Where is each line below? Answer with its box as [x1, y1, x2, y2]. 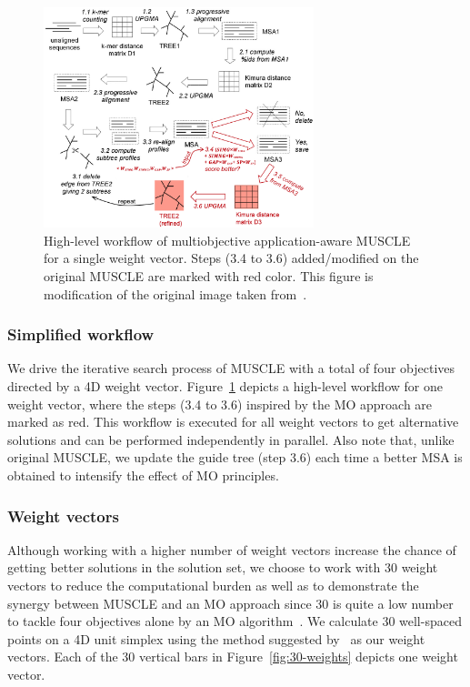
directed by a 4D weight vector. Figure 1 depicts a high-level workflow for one [7, 377, 443, 396]
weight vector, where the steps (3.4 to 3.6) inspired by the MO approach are [7, 394, 433, 413]
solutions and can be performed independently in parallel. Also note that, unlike [7, 429, 455, 449]
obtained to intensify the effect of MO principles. [7, 466, 279, 485]
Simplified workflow [7, 323, 155, 346]
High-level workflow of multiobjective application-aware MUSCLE [44, 230, 411, 249]
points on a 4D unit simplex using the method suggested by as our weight [7, 629, 425, 648]
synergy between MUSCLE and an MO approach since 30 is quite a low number [7, 593, 454, 612]
